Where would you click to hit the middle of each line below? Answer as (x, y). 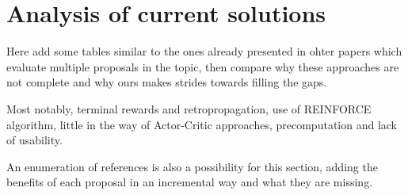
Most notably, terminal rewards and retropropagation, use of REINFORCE (189, 108)
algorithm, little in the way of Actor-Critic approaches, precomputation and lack (202, 124)
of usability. (34, 140)
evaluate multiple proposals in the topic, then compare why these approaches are (203, 66)
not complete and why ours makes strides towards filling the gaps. (167, 82)
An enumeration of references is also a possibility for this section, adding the (192, 166)
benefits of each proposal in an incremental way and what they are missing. (190, 182)
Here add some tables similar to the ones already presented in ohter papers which (204, 51)
